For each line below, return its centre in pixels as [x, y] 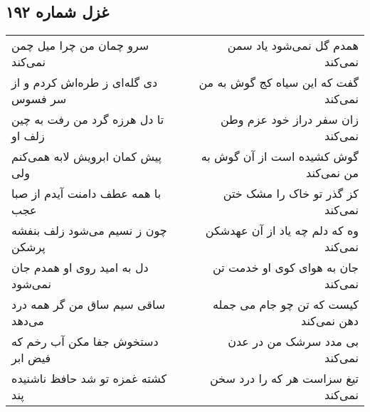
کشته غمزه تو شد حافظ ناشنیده [89, 379]
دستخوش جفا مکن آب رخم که [85, 342]
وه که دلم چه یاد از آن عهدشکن [282, 231]
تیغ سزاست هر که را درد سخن [284, 379]
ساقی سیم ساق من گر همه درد [89, 305]
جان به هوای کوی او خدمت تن [286, 268]
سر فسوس [39, 99]
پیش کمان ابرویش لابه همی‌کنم [87, 157]
